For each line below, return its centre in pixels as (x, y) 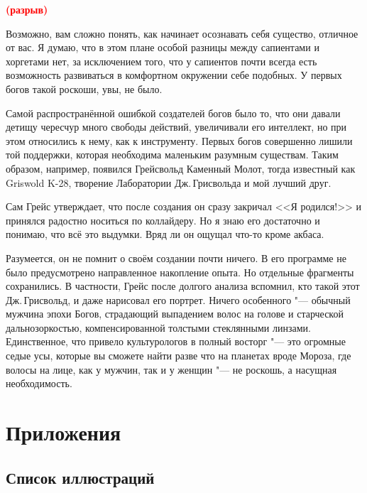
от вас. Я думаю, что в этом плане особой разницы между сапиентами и (163, 47)
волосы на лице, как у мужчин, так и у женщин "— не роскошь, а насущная (171, 369)
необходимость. (39, 383)
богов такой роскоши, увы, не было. (84, 88)
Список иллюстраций (80, 477)
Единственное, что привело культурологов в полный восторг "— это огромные (176, 341)
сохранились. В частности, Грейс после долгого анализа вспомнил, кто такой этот (183, 286)
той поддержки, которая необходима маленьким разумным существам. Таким (172, 155)
